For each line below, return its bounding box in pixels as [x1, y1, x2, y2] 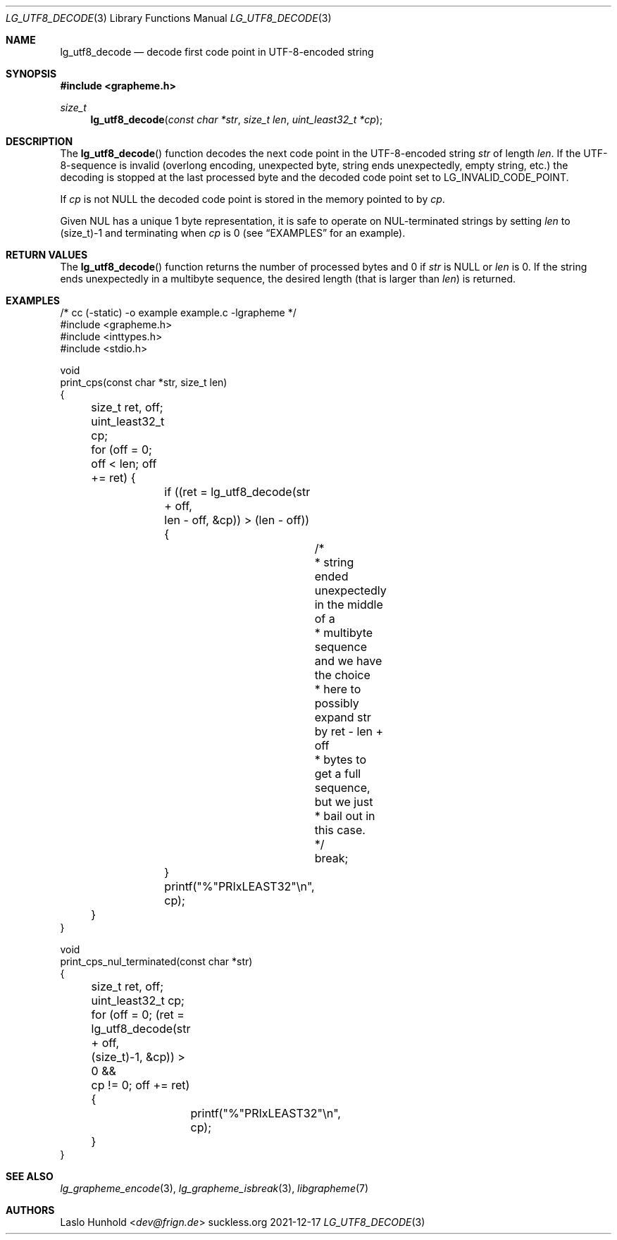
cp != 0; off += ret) [91, 1078, 190, 1092]
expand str [314, 710, 371, 724]
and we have [314, 654, 382, 668]
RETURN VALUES [6, 249, 88, 261]
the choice [314, 668, 370, 682]
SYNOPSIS [6, 68, 57, 80]
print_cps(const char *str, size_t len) [60, 376, 228, 388]
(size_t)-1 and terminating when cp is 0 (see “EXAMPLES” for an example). [60, 227, 406, 239]
